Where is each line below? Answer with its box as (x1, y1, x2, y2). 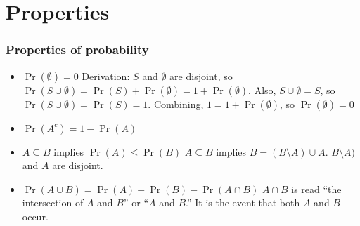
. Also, (248, 82, 276, 97)
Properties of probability (6, 41, 149, 58)
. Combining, (148, 96, 204, 111)
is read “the (291, 181, 342, 196)
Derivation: (82, 68, 130, 83)
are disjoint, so (169, 68, 233, 83)
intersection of (22, 195, 84, 210)
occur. (22, 208, 49, 223)
